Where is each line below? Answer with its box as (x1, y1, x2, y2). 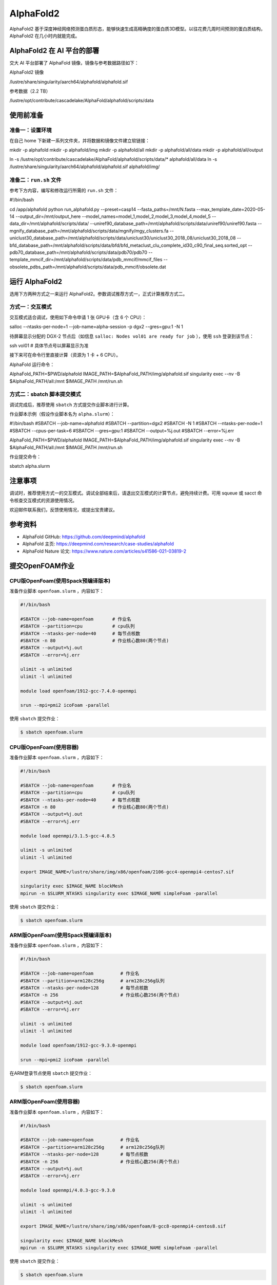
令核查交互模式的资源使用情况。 (9, 497, 77, 503)
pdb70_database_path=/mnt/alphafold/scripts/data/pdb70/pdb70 (9, 249, 148, 255)
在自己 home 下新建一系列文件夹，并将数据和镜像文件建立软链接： (9, 137, 150, 143)
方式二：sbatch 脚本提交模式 (9, 391, 82, 398)
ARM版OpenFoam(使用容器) (9, 1098, 80, 1105)
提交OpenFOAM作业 (9, 561, 74, 570)
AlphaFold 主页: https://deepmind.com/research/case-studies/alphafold (22, 541, 174, 547)
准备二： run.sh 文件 (9, 176, 62, 183)
